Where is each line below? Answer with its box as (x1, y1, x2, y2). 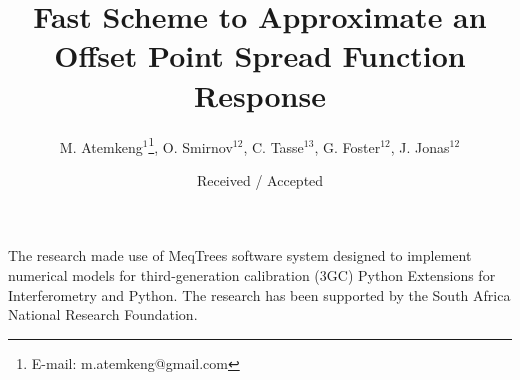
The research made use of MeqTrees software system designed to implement (8, 245, 472, 266)
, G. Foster (314, 136, 381, 157)
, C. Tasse (243, 136, 304, 157)
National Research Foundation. (8, 304, 198, 325)
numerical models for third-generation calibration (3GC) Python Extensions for (8, 264, 496, 285)
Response (194, 74, 326, 115)
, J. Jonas (390, 136, 450, 157)
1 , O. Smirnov (148, 133, 233, 157)
